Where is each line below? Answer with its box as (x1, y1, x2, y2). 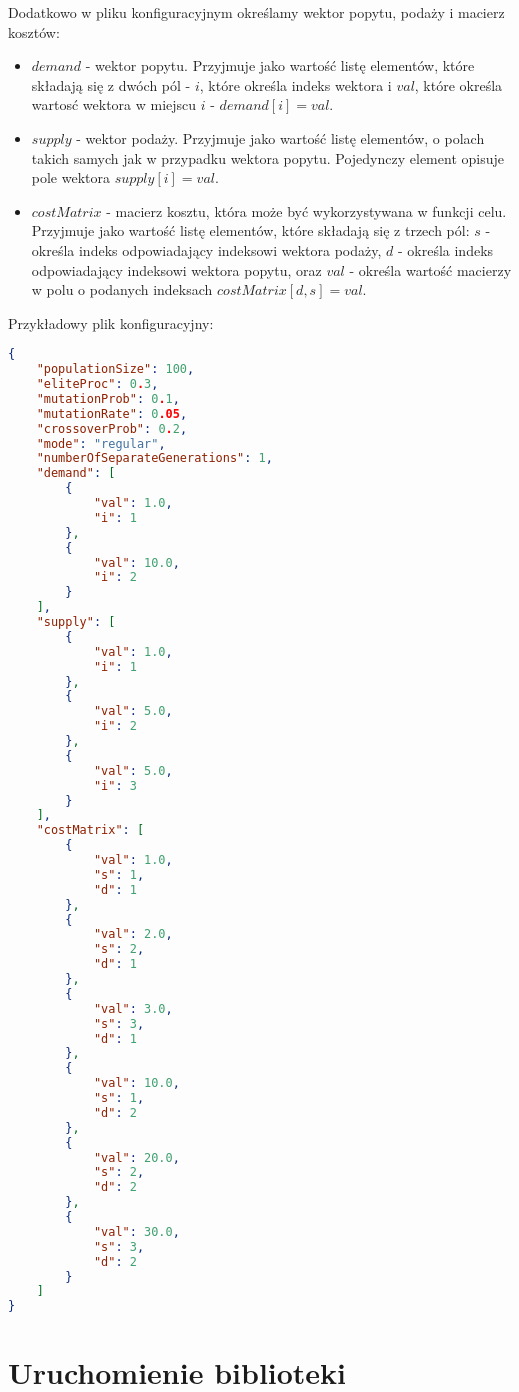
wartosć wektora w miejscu (31, 94, 197, 115)
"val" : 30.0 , (93, 1224, 180, 1239)
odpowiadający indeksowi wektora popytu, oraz (31, 259, 322, 280)
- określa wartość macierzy (349, 259, 512, 280)
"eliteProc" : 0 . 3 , (36, 377, 159, 392)
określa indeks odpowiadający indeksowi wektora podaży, (31, 239, 382, 260)
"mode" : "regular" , (36, 436, 166, 451)
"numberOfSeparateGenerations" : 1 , (36, 451, 273, 466)
